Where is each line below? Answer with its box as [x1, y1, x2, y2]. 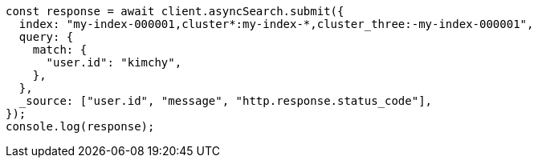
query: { [18, 30, 74, 43]
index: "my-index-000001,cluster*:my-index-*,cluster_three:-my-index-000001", [18, 18, 534, 30]
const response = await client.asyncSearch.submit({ [6, 5, 344, 18]
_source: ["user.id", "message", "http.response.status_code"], [18, 94, 433, 107]
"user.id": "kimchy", [46, 56, 182, 69]
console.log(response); [6, 120, 155, 133]
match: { [32, 43, 88, 56]
